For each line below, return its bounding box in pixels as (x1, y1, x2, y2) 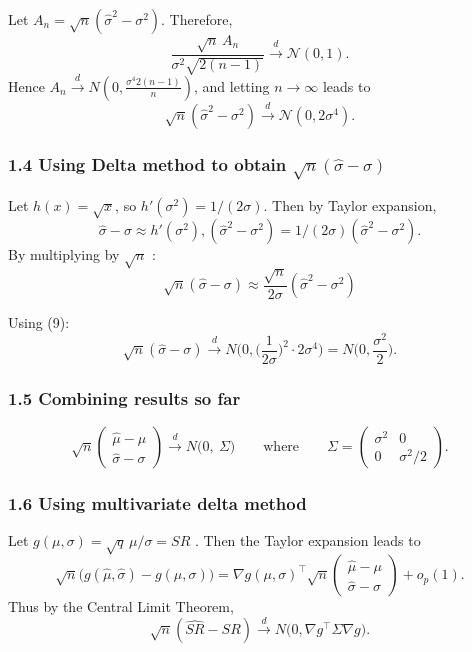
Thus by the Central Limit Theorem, (8, 596, 234, 617)
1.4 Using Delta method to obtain (8, 151, 287, 176)
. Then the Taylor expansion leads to (194, 530, 421, 551)
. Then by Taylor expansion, (263, 194, 437, 215)
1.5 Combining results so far (8, 385, 241, 410)
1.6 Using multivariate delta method (8, 491, 307, 516)
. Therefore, (161, 9, 233, 29)
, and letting (194, 75, 270, 96)
